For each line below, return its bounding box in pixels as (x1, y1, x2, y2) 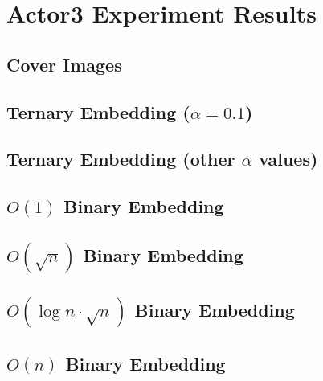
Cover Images (6, 51, 122, 76)
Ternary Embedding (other (6, 146, 235, 171)
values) (259, 146, 318, 171)
